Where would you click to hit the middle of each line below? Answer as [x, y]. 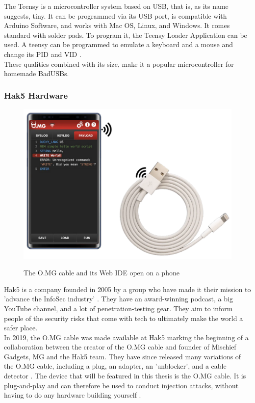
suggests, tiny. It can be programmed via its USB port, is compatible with [115, 15]
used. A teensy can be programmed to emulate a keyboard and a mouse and [118, 44]
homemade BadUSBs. [37, 73]
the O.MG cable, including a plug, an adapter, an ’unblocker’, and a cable [115, 366]
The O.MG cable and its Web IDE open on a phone [102, 273]
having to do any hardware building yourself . [73, 395]
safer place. [21, 328]
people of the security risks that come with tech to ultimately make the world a [124, 318]
